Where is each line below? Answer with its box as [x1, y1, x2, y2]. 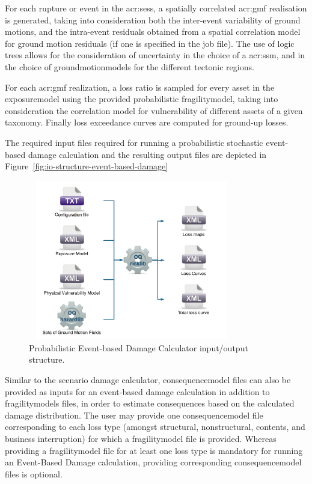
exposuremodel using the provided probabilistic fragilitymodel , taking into [5, 92, 278, 105]
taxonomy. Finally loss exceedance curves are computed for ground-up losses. [5, 116, 289, 129]
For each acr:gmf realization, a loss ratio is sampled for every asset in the [5, 80, 275, 93]
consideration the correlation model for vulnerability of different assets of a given [5, 104, 303, 116]
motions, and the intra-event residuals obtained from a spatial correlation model [5, 25, 301, 38]
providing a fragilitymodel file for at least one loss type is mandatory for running [5, 444, 303, 456]
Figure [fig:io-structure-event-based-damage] [5, 160, 168, 172]
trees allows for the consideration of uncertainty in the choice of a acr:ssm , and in [5, 49, 305, 61]
